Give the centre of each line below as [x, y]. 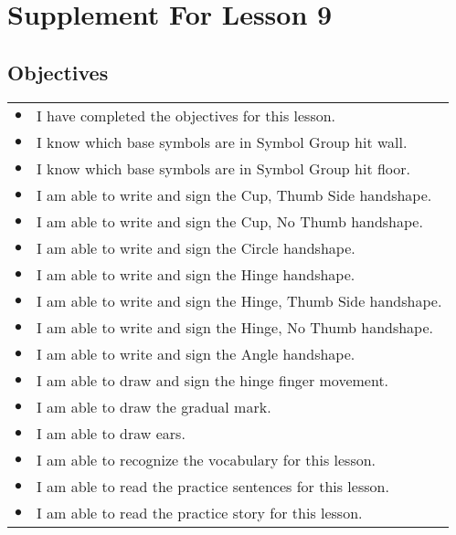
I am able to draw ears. [111, 433]
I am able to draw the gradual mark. [154, 406]
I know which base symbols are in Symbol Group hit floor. [223, 168]
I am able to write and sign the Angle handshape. [196, 353]
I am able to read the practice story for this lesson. [200, 512]
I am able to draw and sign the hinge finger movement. [213, 380]
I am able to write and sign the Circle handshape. [196, 247]
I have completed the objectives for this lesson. [186, 115]
